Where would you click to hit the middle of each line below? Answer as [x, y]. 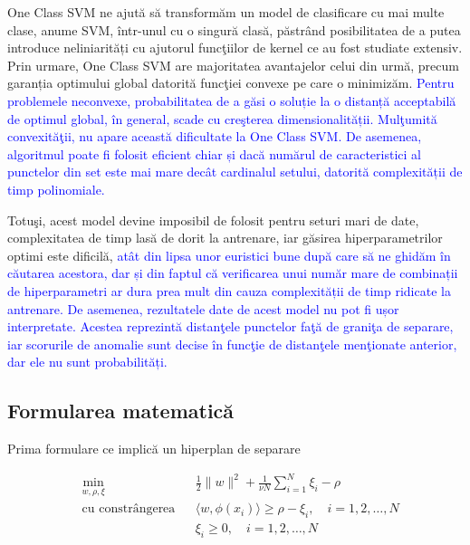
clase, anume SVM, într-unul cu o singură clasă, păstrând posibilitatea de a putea [234, 29]
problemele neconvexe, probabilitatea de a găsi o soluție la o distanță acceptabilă [232, 100]
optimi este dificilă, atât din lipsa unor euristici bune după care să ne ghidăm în [229, 255]
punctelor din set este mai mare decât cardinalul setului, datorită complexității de [235, 172]
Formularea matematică [121, 411]
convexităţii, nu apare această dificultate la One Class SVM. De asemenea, [215, 136]
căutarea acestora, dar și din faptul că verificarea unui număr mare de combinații [233, 273]
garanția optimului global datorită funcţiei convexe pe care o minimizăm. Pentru [231, 83]
